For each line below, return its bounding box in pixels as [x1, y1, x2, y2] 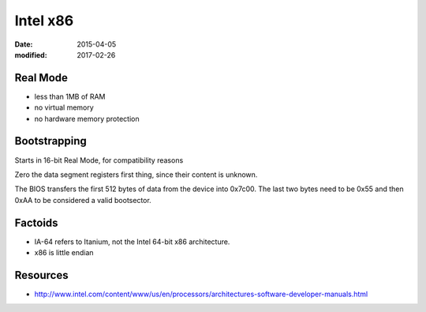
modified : [14, 50, 47, 59]
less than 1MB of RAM [34, 92, 106, 101]
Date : [14, 39, 33, 49]
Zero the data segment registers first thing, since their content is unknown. [14, 170, 258, 179]
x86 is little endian [34, 248, 94, 257]
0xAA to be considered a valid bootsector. [14, 195, 151, 205]
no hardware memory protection [34, 114, 140, 123]
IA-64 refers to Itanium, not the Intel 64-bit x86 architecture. [34, 237, 230, 246]
